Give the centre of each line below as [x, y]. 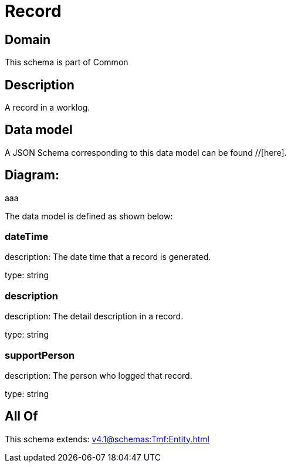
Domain [28, 39]
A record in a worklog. [48, 108]
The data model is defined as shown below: [89, 216]
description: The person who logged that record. [99, 375]
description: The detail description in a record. [94, 316]
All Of [21, 416]
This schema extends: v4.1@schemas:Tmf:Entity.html [107, 439]
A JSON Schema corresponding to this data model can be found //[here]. [146, 152]
